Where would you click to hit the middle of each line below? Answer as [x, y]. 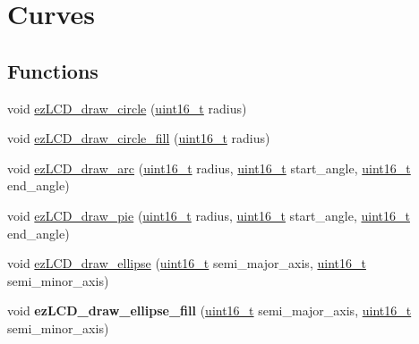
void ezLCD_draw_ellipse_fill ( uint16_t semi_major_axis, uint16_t [209, 310]
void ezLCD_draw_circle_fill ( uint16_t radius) [139, 138]
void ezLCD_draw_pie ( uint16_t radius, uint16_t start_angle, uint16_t [209, 215]
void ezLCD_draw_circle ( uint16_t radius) [127, 108]
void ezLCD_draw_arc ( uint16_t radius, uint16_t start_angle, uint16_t [209, 168]
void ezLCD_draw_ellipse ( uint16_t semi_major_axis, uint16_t [187, 263]
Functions [53, 70]
